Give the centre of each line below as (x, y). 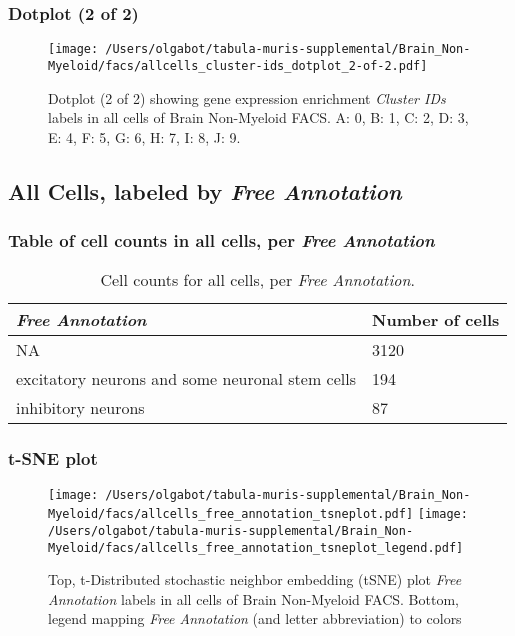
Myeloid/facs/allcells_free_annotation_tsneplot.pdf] (231, 514)
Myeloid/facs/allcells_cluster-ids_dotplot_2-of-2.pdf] (238, 65)
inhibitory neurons (80, 408)
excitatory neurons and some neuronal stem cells (186, 379)
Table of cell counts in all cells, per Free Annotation (221, 240)
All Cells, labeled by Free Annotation (205, 190)
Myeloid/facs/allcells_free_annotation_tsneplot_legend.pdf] (256, 547)
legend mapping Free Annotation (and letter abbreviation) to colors (255, 618)
